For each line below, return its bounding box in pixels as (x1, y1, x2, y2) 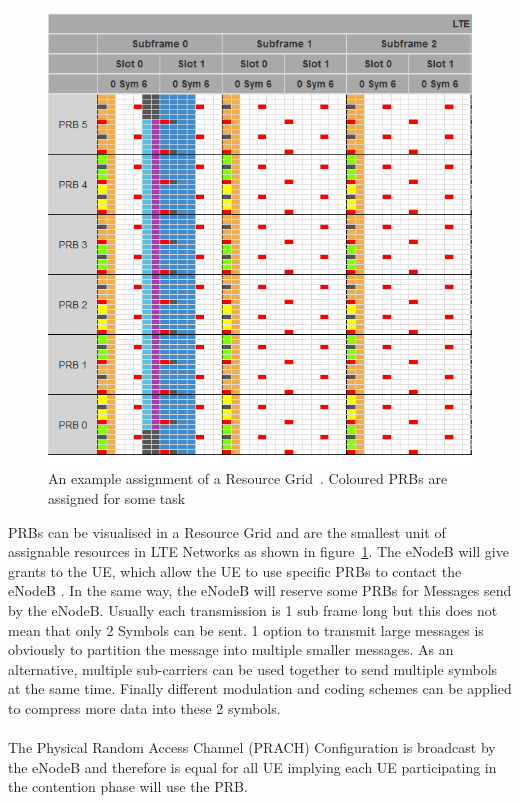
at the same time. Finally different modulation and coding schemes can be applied (8, 678, 512, 699)
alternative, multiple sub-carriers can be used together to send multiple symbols (8, 658, 498, 679)
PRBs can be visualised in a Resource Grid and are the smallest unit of (8, 521, 446, 542)
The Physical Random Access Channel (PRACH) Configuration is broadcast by (8, 737, 496, 758)
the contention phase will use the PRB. (8, 776, 248, 797)
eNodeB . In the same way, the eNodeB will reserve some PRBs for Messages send (8, 580, 512, 601)
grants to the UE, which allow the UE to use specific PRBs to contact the (8, 560, 462, 581)
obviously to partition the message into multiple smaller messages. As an (8, 639, 454, 660)
